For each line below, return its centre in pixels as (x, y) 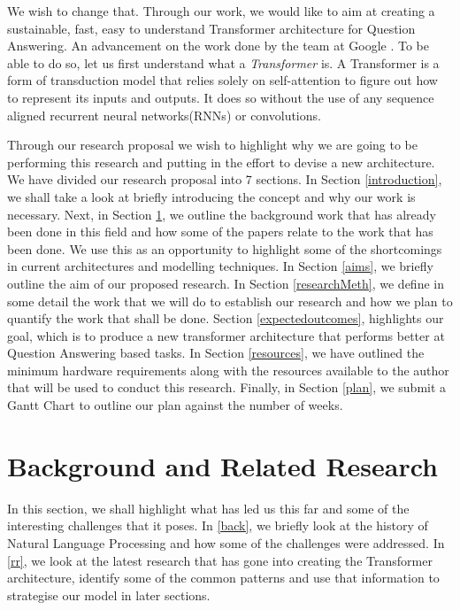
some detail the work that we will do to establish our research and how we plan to (230, 301)
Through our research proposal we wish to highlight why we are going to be (213, 145)
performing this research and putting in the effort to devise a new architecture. (221, 162)
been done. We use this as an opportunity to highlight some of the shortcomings (225, 248)
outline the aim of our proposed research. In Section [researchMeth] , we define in (226, 283)
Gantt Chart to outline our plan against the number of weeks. (175, 405)
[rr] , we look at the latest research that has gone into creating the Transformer (220, 560)
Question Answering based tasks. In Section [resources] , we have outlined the (216, 353)
